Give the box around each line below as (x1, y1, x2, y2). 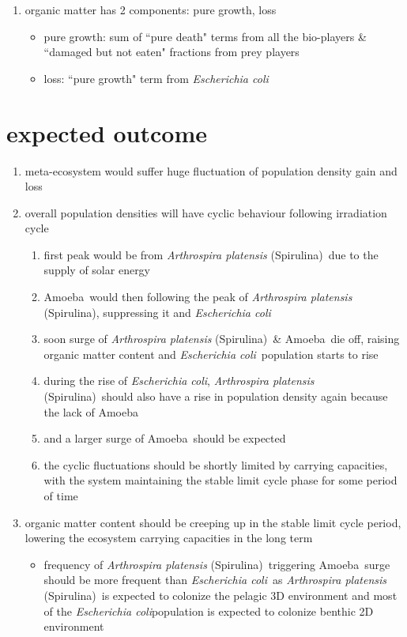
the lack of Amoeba (43, 403, 138, 420)
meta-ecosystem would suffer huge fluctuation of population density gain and (24, 162, 398, 179)
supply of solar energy (43, 262, 151, 278)
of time (43, 488, 78, 503)
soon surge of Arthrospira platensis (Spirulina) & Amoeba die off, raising (43, 330, 400, 347)
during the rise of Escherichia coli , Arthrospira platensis (43, 372, 315, 389)
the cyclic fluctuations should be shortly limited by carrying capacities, (43, 456, 388, 473)
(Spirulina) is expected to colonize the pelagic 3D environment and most (43, 586, 398, 603)
